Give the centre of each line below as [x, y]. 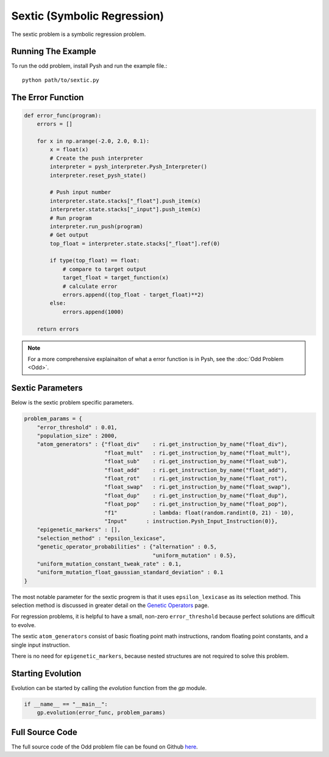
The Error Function [48, 97]
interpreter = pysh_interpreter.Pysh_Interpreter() [129, 167]
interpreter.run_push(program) [96, 226]
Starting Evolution [46, 673]
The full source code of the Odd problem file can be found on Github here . [104, 747]
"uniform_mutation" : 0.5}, [194, 555]
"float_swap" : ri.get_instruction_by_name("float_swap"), [198, 487]
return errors [58, 329]
